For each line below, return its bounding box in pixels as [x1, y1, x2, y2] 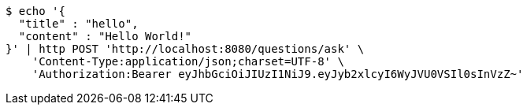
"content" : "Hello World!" [18, 30, 192, 43]
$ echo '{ [6, 5, 65, 17]
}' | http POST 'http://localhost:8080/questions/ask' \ [6, 43, 365, 55]
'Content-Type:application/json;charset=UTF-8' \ [32, 55, 344, 68]
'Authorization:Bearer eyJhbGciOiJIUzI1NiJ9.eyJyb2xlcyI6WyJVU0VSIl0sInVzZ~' [32, 68, 524, 80]
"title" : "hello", [18, 17, 139, 30]
